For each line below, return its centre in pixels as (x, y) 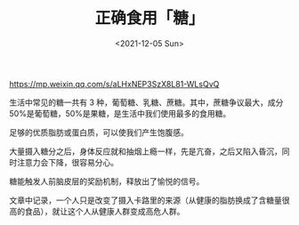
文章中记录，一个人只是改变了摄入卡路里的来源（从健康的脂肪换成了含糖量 (145, 200)
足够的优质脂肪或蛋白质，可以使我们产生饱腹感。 (99, 132)
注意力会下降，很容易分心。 (67, 162)
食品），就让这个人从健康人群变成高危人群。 (105, 211)
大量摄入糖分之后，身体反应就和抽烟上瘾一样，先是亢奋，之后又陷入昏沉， (145, 151)
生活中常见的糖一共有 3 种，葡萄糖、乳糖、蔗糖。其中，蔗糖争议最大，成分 (146, 102)
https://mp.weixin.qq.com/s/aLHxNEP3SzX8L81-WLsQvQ (114, 84)
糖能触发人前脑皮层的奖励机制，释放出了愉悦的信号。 (107, 181)
